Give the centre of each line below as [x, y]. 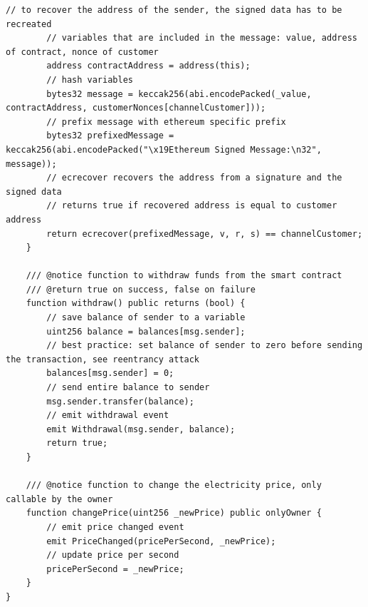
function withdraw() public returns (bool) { [136, 303]
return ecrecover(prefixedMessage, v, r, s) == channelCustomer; [205, 234]
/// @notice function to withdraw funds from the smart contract [184, 276]
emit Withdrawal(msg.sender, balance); [141, 429]
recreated [29, 24]
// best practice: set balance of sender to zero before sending [205, 346]
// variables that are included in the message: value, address [202, 38]
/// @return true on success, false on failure [141, 289]
